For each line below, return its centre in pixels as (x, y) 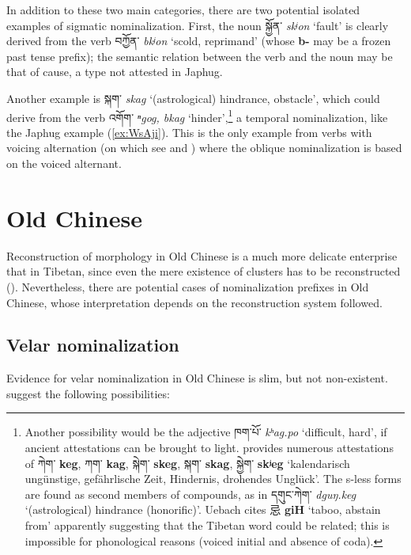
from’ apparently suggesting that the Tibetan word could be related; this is (207, 525)
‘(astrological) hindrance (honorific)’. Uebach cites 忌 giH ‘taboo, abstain (203, 509)
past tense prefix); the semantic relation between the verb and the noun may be (200, 56)
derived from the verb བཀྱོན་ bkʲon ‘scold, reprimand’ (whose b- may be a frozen (199, 41)
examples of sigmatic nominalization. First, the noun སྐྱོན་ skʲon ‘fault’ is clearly (198, 25)
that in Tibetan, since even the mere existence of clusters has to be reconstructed (204, 271)
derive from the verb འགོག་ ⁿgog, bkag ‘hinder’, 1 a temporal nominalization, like (197, 116)
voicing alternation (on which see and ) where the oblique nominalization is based (204, 148)
